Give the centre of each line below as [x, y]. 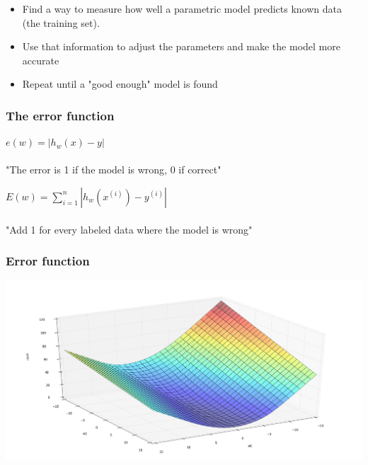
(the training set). [61, 22]
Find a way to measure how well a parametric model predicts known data [182, 8]
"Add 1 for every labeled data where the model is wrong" [129, 229]
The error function [60, 115]
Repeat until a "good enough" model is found [120, 84]
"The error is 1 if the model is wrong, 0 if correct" [114, 170]
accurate [41, 60]
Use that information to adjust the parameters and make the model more [181, 46]
